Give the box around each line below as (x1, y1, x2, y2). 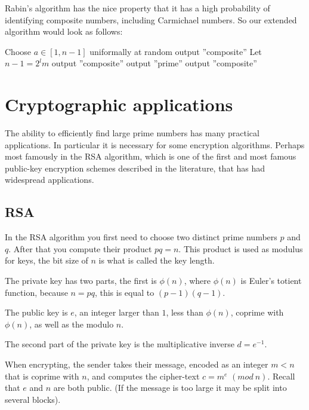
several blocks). (5, 393, 61, 405)
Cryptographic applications (5, 92, 233, 117)
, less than (166, 306, 203, 319)
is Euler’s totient (240, 274, 302, 287)
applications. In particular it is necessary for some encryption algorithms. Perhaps (5, 138, 305, 151)
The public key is (5, 306, 68, 319)
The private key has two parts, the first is (5, 274, 157, 287)
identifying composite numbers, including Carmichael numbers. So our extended (5, 13, 297, 26)
